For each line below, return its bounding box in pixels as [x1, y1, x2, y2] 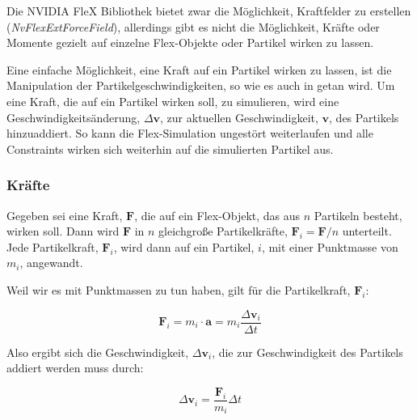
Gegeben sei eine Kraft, [6, 206, 123, 223]
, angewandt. [19, 254, 83, 271]
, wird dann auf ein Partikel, [113, 238, 255, 255]
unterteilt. [342, 223, 392, 240]
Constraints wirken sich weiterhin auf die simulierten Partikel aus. [6, 140, 334, 157]
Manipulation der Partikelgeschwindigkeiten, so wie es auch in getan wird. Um [6, 77, 395, 94]
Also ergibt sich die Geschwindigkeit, [6, 343, 189, 360]
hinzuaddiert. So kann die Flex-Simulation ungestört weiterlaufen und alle [6, 125, 373, 142]
